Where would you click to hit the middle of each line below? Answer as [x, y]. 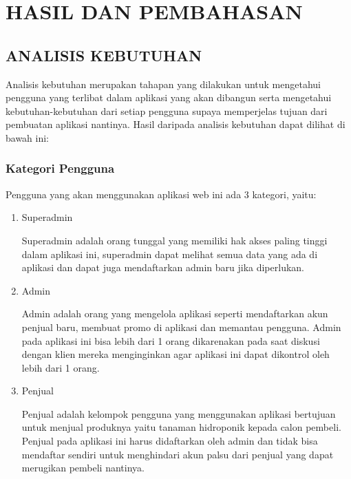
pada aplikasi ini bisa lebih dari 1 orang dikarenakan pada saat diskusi [171, 340]
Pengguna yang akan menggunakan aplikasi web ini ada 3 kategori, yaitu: [161, 194]
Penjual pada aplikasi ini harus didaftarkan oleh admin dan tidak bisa [170, 441]
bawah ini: [28, 137]
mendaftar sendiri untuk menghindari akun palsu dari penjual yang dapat [178, 454]
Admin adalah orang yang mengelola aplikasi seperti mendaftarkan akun [175, 313]
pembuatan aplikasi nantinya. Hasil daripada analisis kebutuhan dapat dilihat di [175, 124]
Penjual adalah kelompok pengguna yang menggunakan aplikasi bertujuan [179, 413]
